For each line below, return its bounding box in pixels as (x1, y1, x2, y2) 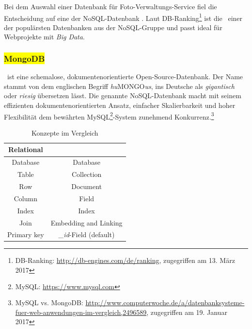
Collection (71, 169, 102, 179)
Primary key (7, 229, 44, 240)
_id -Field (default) (58, 229, 115, 240)
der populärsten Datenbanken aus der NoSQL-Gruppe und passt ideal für (4, 22, 222, 32)
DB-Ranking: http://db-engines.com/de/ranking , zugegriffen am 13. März (15, 255, 235, 265)
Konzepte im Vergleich (31, 127, 98, 138)
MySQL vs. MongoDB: (15, 297, 83, 308)
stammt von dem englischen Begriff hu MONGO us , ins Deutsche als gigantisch (4, 81, 235, 91)
